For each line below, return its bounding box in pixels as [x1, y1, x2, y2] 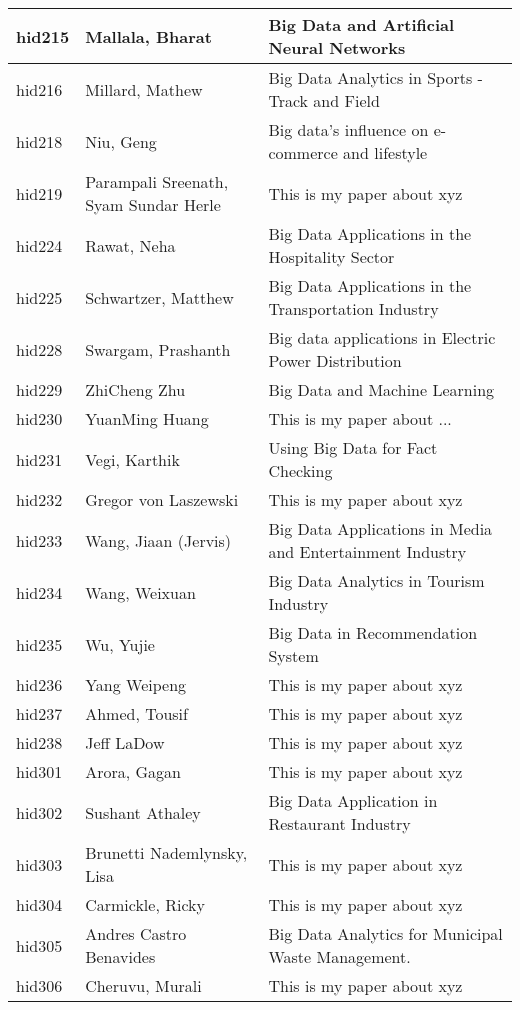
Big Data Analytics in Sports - [268, 66, 483, 89]
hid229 [16, 378, 63, 401]
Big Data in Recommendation [268, 621, 478, 644]
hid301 [16, 760, 63, 783]
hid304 [16, 893, 63, 916]
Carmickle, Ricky [85, 893, 205, 916]
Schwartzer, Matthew [85, 285, 234, 309]
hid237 [16, 702, 63, 725]
